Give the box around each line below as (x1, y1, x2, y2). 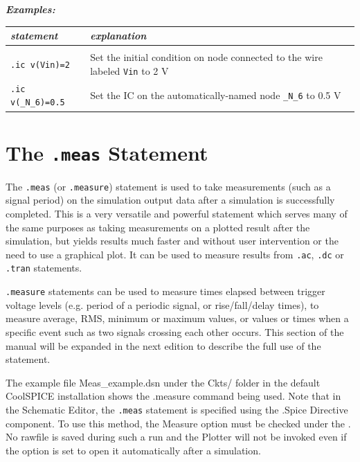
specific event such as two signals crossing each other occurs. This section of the (6, 324, 344, 339)
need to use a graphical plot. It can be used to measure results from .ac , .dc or (6, 247, 344, 261)
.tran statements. (6, 260, 82, 275)
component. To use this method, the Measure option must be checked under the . (6, 416, 351, 430)
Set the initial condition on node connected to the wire (90, 50, 323, 64)
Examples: (6, 2, 55, 16)
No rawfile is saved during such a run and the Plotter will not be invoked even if (6, 429, 347, 444)
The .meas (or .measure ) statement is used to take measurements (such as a (6, 179, 331, 193)
